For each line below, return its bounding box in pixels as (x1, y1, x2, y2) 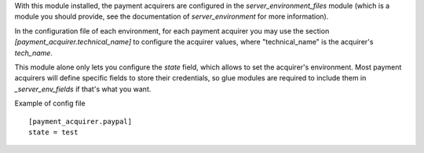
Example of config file (14, 98, 86, 109)
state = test (28, 127, 79, 137)
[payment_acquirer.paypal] (28, 117, 133, 126)
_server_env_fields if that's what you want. (14, 84, 152, 94)
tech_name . (14, 48, 53, 58)
